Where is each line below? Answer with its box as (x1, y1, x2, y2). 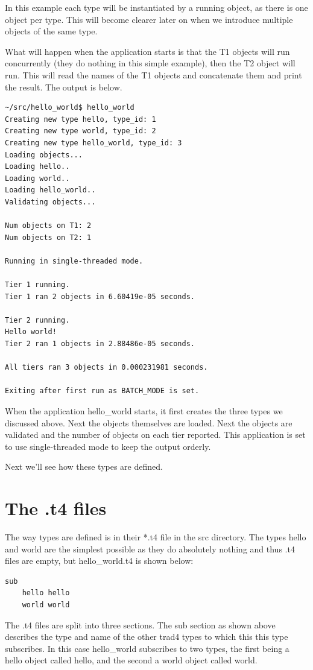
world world (22, 601, 70, 610)
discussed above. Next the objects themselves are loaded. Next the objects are (5, 416, 292, 429)
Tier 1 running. (5, 280, 70, 289)
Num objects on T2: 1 (5, 233, 92, 242)
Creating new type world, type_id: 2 (5, 127, 156, 136)
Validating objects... (5, 197, 96, 206)
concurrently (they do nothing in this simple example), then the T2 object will (5, 57, 296, 69)
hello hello (22, 589, 70, 598)
